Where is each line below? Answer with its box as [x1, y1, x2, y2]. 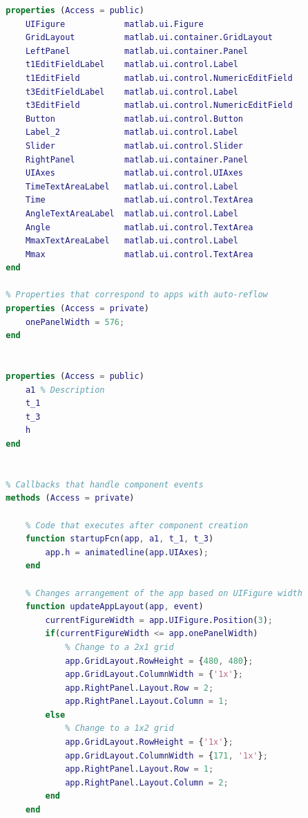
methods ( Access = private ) [6, 493, 135, 503]
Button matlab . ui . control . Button [25, 113, 243, 124]
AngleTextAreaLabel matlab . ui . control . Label [25, 208, 238, 219]
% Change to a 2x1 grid [65, 642, 174, 652]
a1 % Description [25, 384, 105, 395]
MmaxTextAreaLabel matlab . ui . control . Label [25, 236, 238, 246]
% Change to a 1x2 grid [65, 723, 174, 734]
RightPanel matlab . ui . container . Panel [25, 154, 249, 165]
